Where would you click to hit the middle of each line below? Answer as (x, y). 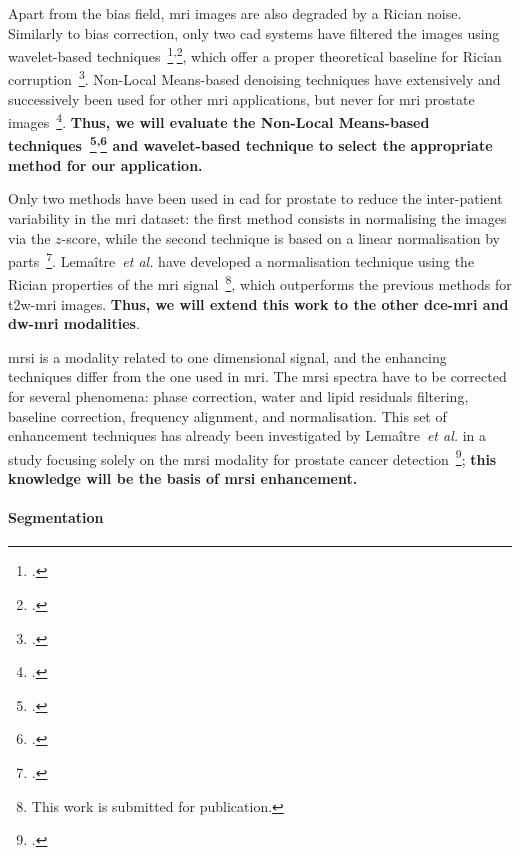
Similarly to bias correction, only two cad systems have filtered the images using (254, 32)
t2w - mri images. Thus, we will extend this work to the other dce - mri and (258, 303)
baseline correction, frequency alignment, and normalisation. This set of (227, 415)
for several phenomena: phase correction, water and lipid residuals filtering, (238, 396)
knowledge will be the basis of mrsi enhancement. (183, 478)
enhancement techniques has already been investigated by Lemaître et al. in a (247, 435)
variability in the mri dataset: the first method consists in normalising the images (257, 217)
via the (29, 237)
